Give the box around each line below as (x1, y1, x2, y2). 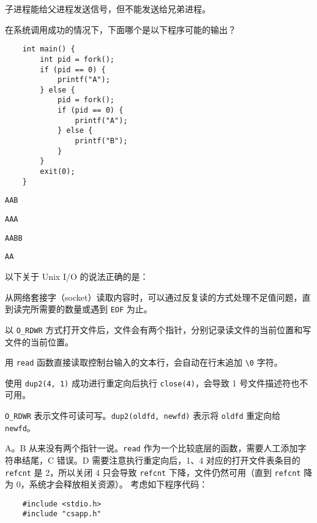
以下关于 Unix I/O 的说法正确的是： (5, 270, 149, 282)
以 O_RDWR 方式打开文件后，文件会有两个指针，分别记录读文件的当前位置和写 (5, 323, 311, 336)
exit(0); (40, 167, 75, 176)
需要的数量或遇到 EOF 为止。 (39, 303, 152, 315)
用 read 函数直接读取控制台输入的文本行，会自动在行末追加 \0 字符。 (5, 356, 283, 369)
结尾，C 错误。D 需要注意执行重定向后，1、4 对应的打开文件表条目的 (21, 453, 300, 466)
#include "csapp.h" (22, 510, 102, 519)
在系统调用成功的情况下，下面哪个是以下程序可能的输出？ (5, 23, 236, 36)
